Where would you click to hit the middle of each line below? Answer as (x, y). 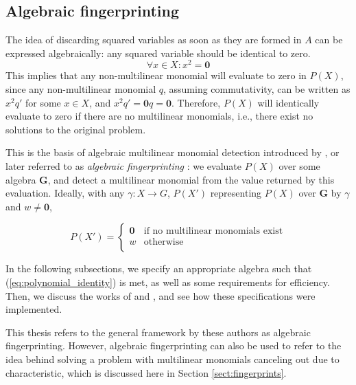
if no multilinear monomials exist (213, 231)
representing (236, 193)
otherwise (164, 242)
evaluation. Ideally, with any (65, 193)
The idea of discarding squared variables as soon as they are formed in (154, 40)
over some (299, 166)
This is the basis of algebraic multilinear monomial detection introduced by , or (173, 152)
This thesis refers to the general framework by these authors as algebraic (158, 332)
